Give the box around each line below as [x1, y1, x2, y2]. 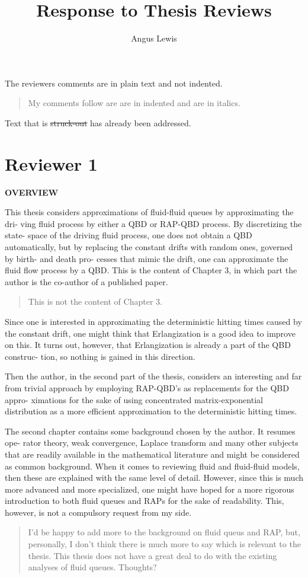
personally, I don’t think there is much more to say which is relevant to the [28, 538, 301, 550]
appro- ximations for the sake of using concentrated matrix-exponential [5, 393, 263, 405]
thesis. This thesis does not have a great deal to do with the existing [28, 549, 277, 561]
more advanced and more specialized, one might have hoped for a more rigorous [5, 483, 294, 495]
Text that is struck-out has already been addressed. [5, 116, 191, 129]
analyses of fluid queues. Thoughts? [28, 561, 157, 573]
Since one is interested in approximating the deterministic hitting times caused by [5, 315, 302, 327]
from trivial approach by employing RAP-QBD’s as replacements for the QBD [5, 381, 289, 394]
